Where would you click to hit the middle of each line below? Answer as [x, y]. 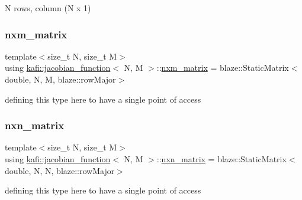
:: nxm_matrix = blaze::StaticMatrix [223, 68]
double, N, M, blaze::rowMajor [60, 79]
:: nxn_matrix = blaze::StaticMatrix [221, 159]
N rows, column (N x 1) [48, 8]
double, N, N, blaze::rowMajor [60, 170]
